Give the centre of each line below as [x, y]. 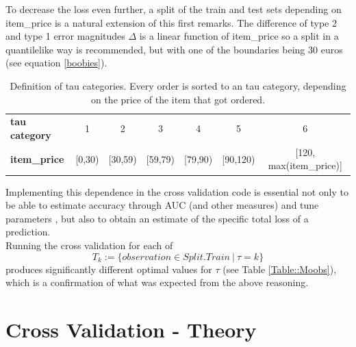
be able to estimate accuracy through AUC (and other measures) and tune [162, 205]
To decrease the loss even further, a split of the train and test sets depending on [174, 9]
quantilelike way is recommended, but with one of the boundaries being [155, 49]
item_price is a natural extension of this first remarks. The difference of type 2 [171, 22]
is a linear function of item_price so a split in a [239, 36]
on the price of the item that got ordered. [178, 99]
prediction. [28, 232]
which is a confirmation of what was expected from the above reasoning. [157, 282]
